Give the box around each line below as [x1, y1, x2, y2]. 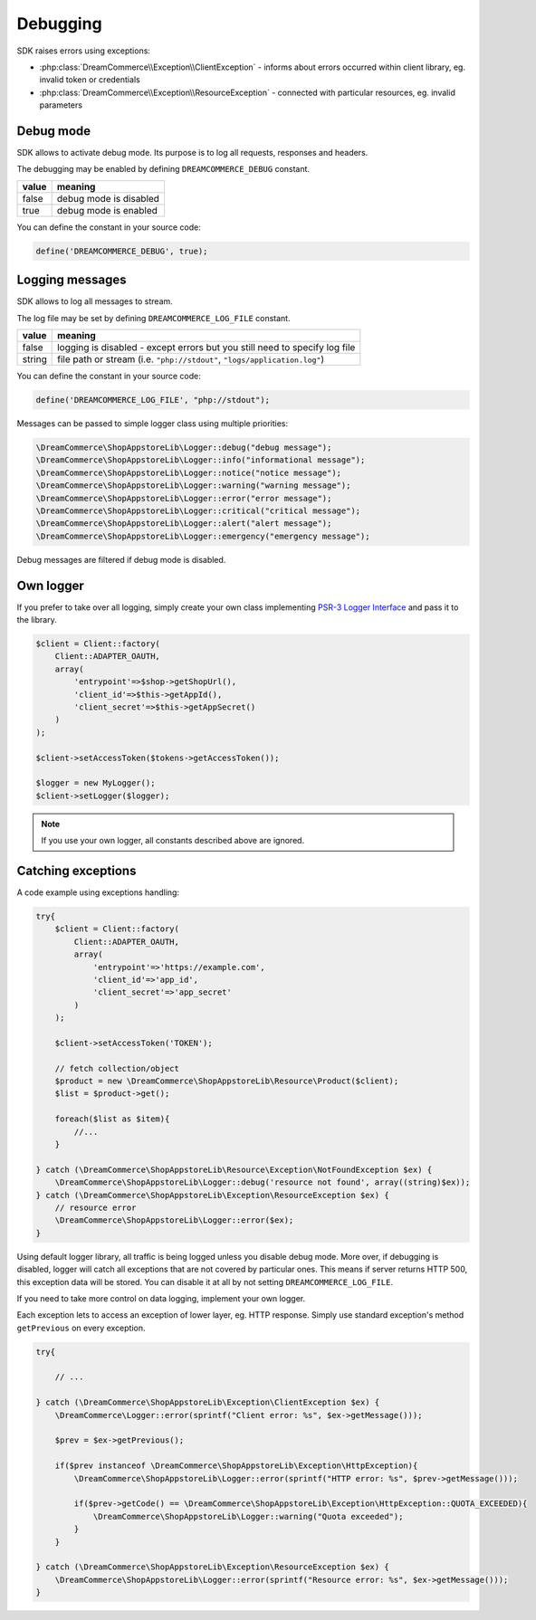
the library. [16, 615, 58, 625]
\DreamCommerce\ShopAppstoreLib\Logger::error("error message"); [35, 493, 332, 503]
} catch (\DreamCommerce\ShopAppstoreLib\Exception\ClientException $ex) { [35, 1397, 380, 1407]
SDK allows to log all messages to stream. [16, 296, 174, 307]
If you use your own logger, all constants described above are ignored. [41, 835, 305, 846]
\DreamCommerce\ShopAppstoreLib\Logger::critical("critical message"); [35, 505, 361, 516]
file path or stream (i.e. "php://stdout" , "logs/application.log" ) [57, 353, 325, 366]
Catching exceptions [16, 862, 137, 878]
